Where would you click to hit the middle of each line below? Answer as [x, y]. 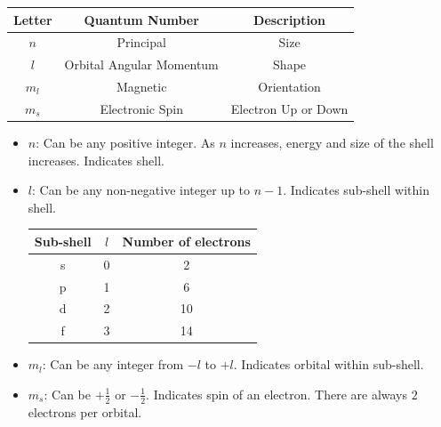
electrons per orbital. [85, 411]
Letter [33, 19]
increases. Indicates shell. [96, 160]
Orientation [289, 87]
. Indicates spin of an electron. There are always [277, 394]
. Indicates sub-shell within [356, 190]
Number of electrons [186, 241]
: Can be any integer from [113, 364]
